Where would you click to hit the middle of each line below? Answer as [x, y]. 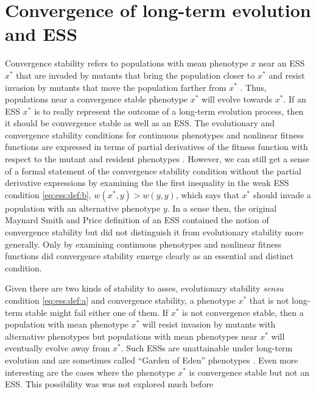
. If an [295, 99]
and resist [287, 75]
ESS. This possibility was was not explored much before [109, 384]
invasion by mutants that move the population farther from [116, 87]
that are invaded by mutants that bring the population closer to [135, 75]
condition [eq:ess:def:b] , [48, 194]
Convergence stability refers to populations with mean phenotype [127, 63]
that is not [269, 300]
